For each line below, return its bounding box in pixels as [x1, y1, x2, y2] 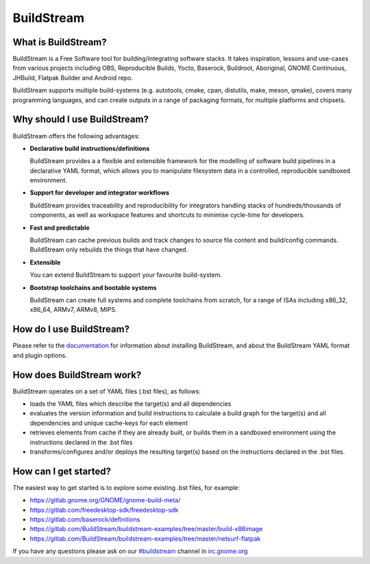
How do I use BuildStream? [12, 323, 130, 335]
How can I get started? [12, 465, 111, 477]
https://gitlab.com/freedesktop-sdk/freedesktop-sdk [29, 506, 179, 514]
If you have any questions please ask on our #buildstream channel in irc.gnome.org [12, 547, 248, 555]
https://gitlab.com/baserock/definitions [29, 515, 140, 524]
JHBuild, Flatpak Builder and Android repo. [12, 73, 134, 82]
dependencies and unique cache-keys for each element [29, 419, 188, 427]
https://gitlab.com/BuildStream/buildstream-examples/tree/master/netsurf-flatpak [29, 535, 261, 543]
